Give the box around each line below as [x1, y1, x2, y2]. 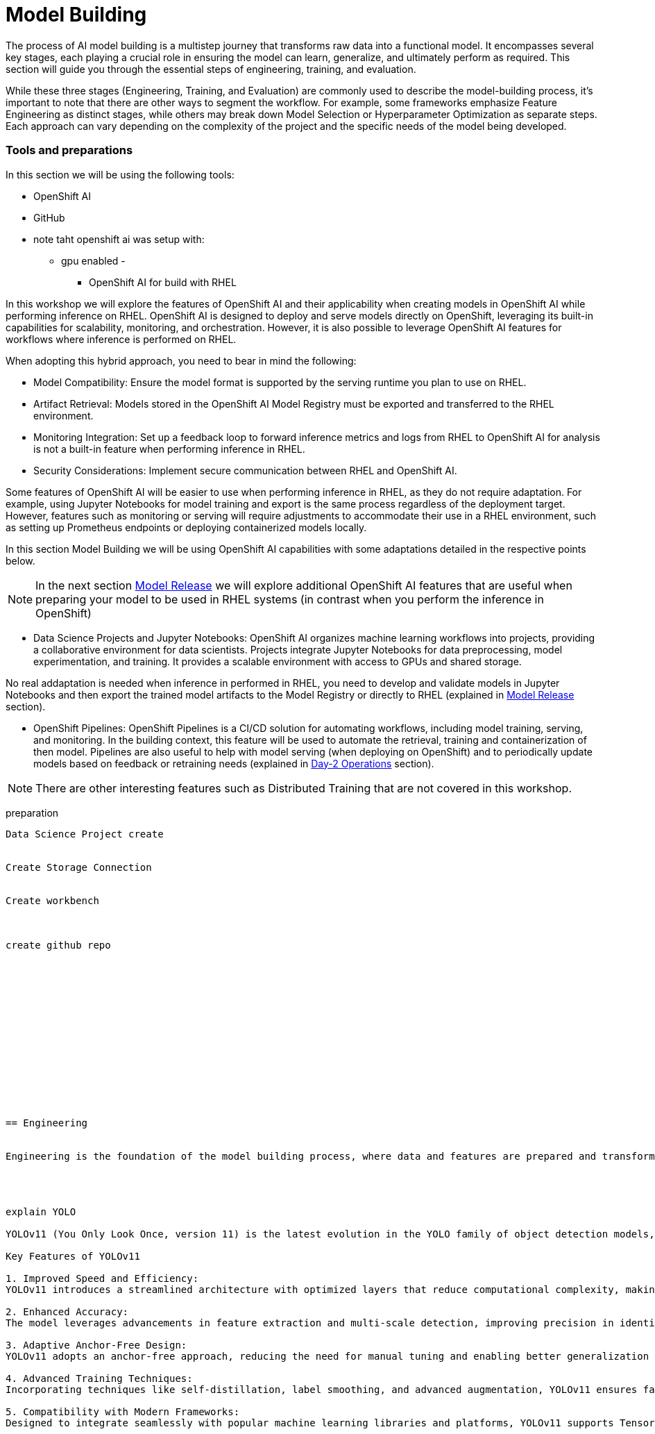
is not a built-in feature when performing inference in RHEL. [33, 442, 305, 455]
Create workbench [6, 894, 99, 906]
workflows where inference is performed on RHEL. [6, 333, 237, 345]
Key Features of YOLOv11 [6, 1250, 140, 1262]
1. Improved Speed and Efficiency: [6, 1272, 199, 1284]
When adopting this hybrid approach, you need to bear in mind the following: [6, 354, 357, 367]
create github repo [6, 939, 111, 951]
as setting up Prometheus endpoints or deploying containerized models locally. [6, 521, 367, 533]
